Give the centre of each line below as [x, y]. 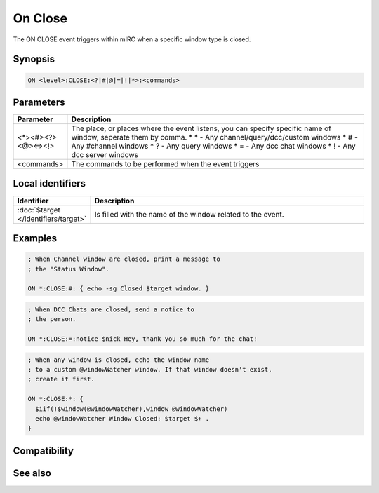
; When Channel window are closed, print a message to [124, 259]
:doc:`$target [39, 210]
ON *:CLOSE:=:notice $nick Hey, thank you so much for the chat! [142, 339]
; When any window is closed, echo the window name [119, 360]
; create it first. [61, 379]
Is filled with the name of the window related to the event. [189, 214]
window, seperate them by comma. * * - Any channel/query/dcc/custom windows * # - [214, 137]
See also [32, 473]
